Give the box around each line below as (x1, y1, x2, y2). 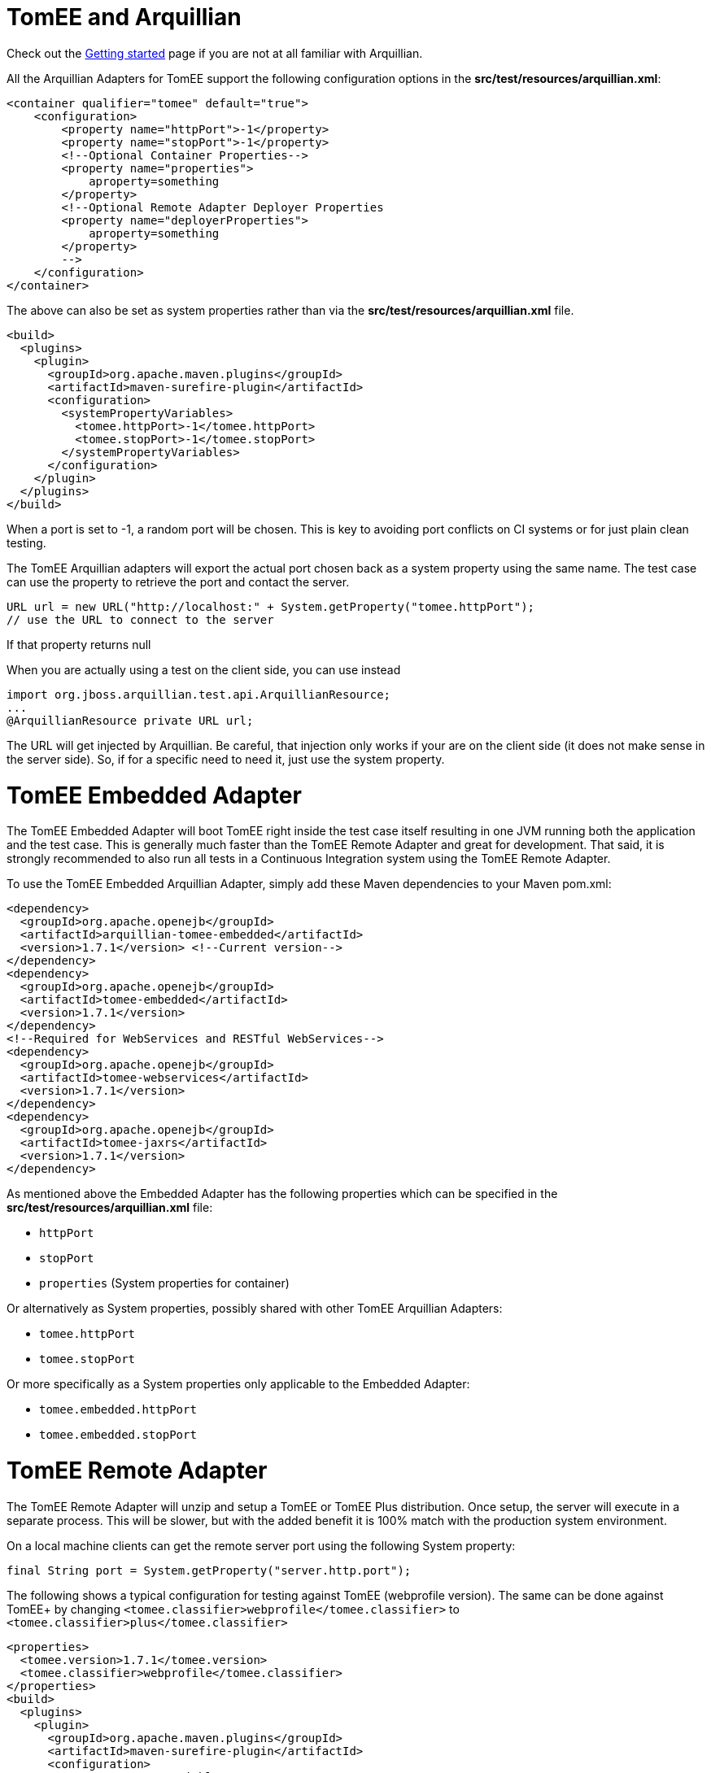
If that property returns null (7, 637, 151, 651)
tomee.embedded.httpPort (39, 1403, 197, 1417)
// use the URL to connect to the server (7, 612, 274, 626)
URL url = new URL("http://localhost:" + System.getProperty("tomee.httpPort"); (7, 599, 535, 613)
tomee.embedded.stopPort (39, 1428, 197, 1442)
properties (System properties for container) (39, 1276, 290, 1291)
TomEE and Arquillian (7, 3, 242, 31)
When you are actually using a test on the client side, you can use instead (7, 662, 401, 677)
